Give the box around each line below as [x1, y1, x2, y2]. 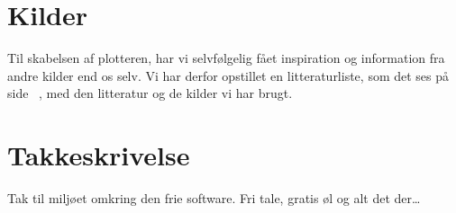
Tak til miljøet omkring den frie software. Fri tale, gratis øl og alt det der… [7, 189, 421, 208]
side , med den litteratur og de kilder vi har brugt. [7, 84, 293, 102]
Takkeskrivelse [7, 137, 190, 173]
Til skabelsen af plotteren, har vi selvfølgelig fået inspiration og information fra [7, 49, 445, 67]
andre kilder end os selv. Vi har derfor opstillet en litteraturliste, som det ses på [7, 66, 450, 84]
